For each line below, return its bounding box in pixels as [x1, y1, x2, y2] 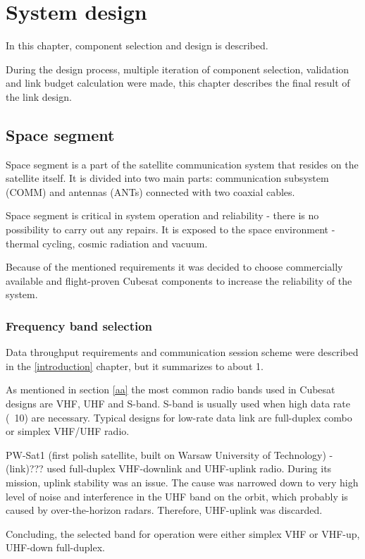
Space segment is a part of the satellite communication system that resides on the [6, 156, 359, 171]
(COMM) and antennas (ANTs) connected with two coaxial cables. [6, 184, 295, 199]
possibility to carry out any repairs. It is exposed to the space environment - [6, 222, 335, 237]
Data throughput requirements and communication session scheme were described [6, 345, 359, 360]
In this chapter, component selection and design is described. [6, 38, 268, 53]
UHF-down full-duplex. [6, 540, 106, 555]
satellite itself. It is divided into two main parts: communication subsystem [6, 171, 329, 185]
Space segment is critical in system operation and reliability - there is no [6, 208, 319, 223]
